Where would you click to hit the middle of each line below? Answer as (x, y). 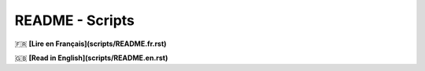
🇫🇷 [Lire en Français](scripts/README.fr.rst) (91, 44)
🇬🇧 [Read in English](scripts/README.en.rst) (91, 58)
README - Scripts (75, 20)
